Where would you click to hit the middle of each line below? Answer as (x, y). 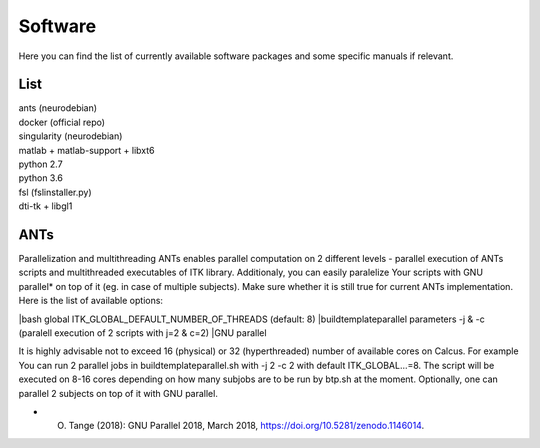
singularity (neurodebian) (70, 136)
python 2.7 (41, 164)
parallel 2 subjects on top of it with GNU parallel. (118, 393)
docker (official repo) (61, 122)
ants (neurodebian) (58, 108)
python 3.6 (41, 178)
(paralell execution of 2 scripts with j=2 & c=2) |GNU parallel (142, 333)
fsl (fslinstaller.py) (55, 192)
